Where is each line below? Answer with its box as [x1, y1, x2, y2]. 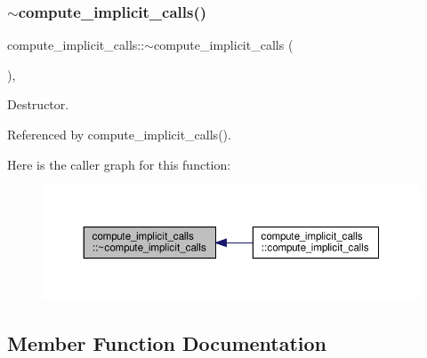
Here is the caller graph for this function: [7, 155, 231, 173]
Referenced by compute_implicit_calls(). [7, 125, 231, 143]
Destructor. [7, 95, 69, 114]
